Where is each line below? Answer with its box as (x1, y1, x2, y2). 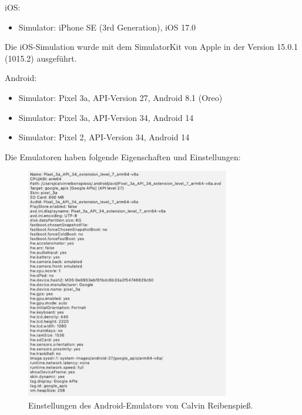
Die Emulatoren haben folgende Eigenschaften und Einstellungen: (5, 150, 241, 163)
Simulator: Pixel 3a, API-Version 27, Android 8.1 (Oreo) (18, 91, 223, 103)
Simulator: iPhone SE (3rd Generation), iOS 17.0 (18, 21, 196, 33)
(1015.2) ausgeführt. (5, 52, 77, 64)
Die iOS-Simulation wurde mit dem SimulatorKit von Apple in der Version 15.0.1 (5, 41, 298, 53)
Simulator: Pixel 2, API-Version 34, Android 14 (18, 131, 190, 143)
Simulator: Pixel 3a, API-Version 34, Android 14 (18, 111, 194, 123)
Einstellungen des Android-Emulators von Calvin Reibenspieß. (28, 399, 253, 411)
